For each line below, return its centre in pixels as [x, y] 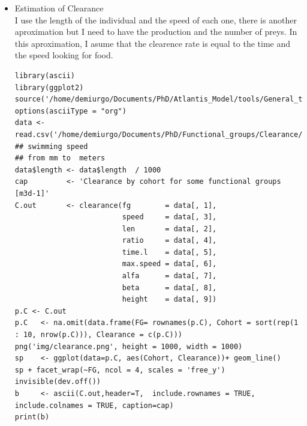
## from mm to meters [60, 158]
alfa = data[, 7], [169, 276]
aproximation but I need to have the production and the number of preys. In [156, 32]
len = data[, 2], [169, 229]
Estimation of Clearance [59, 8]
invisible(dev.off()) [58, 382]
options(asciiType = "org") [70, 111]
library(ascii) [45, 75]
